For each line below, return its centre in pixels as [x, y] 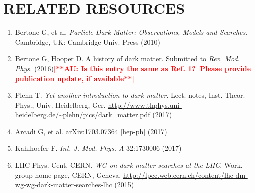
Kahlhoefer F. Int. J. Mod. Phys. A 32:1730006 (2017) [98, 148]
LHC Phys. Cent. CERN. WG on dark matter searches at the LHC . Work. [129, 165]
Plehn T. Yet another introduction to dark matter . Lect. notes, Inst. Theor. [130, 95]
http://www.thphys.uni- [145, 104]
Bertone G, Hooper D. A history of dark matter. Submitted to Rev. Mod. [127, 59]
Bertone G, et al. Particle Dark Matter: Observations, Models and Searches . [131, 32]
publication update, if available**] [75, 78]
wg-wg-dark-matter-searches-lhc [64, 184]
